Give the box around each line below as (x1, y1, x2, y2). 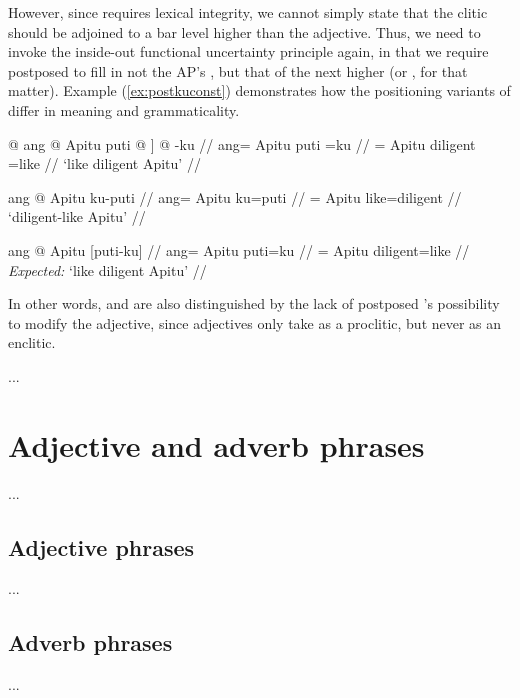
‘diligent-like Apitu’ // (8, 206, 146, 227)
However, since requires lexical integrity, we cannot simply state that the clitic (8, 2, 488, 22)
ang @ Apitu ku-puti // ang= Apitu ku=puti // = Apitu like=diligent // (8, 186, 462, 207)
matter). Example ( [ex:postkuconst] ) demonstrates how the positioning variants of (8, 80, 511, 101)
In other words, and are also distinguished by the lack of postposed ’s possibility (8, 293, 500, 314)
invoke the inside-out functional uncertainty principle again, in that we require (8, 41, 489, 62)
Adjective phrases (8, 531, 195, 562)
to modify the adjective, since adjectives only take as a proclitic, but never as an (8, 312, 502, 333)
